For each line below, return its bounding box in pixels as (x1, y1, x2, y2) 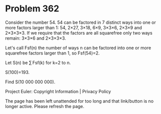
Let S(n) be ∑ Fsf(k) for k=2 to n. (5, 59, 71, 65)
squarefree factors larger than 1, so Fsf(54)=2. (5, 50, 100, 56)
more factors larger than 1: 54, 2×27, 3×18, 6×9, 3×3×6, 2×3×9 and (5, 24, 142, 30)
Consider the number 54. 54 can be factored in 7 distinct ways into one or (5, 19, 156, 25)
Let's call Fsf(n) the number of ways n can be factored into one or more (5, 45, 151, 51)
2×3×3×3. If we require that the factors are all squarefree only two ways (5, 30, 153, 36)
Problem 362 (5, 3, 59, 14)
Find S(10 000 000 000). (5, 79, 55, 85)
